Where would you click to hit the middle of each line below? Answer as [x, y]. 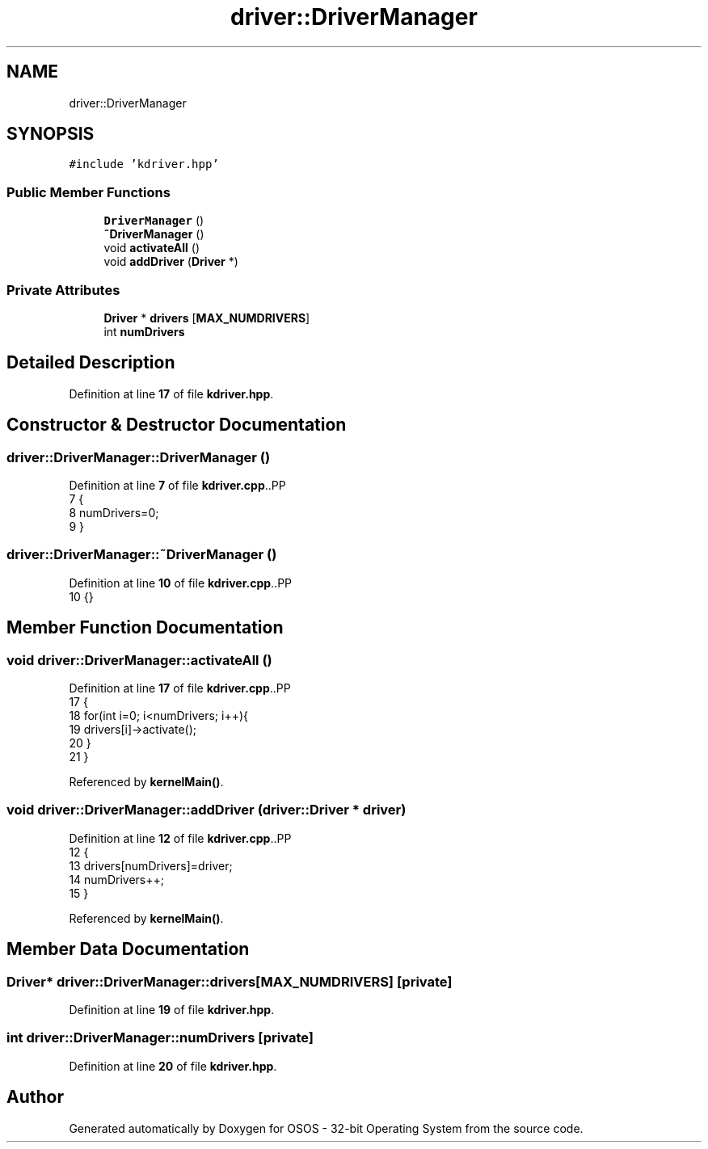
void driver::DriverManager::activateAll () [139, 660]
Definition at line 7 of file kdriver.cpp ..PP [177, 485]
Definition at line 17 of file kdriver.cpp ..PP [180, 688]
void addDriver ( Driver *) [171, 262]
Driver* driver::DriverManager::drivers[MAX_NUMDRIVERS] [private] [230, 981]
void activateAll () [152, 248]
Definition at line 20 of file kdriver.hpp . [173, 1066]
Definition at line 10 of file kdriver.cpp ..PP [181, 583]
